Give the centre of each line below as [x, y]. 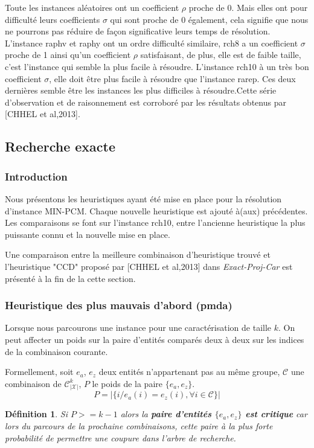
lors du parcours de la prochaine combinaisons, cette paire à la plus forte [139, 426]
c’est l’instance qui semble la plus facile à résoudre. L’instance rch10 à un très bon [157, 66]
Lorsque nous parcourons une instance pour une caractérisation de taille [138, 328]
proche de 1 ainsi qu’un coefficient [68, 55]
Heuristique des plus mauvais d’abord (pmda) [119, 305]
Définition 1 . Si [36, 414]
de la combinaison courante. [56, 351]
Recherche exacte [60, 146]
